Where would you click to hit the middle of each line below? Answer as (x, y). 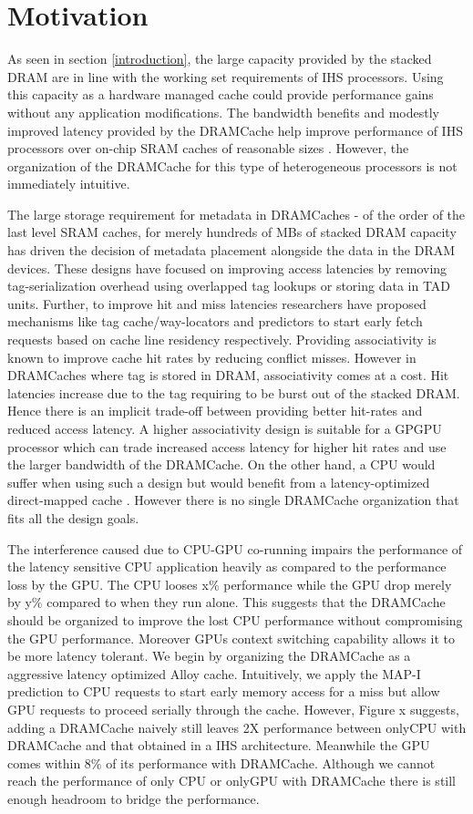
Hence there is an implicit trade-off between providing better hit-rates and (215, 411)
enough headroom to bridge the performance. (134, 798)
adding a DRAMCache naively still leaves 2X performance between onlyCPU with (237, 727)
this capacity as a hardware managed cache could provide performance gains (221, 94)
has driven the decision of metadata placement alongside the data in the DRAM (231, 250)
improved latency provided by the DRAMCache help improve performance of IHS (235, 130)
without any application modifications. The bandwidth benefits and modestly (223, 112)
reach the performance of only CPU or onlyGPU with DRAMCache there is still (231, 781)
